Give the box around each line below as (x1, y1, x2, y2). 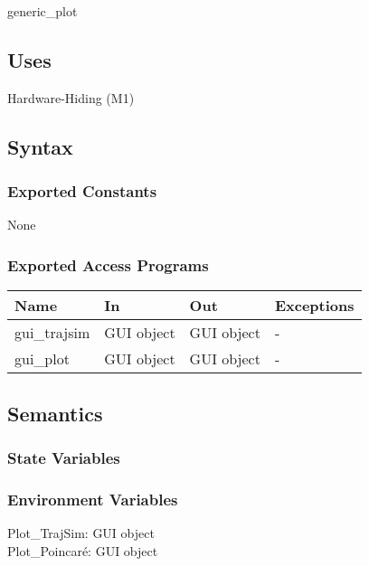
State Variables (7, 446, 120, 468)
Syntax (7, 132, 73, 160)
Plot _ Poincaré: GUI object (7, 541, 158, 560)
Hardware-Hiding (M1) (7, 88, 135, 107)
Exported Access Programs (7, 253, 209, 276)
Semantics (7, 399, 103, 427)
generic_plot (7, 2, 78, 20)
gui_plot (14, 348, 70, 370)
